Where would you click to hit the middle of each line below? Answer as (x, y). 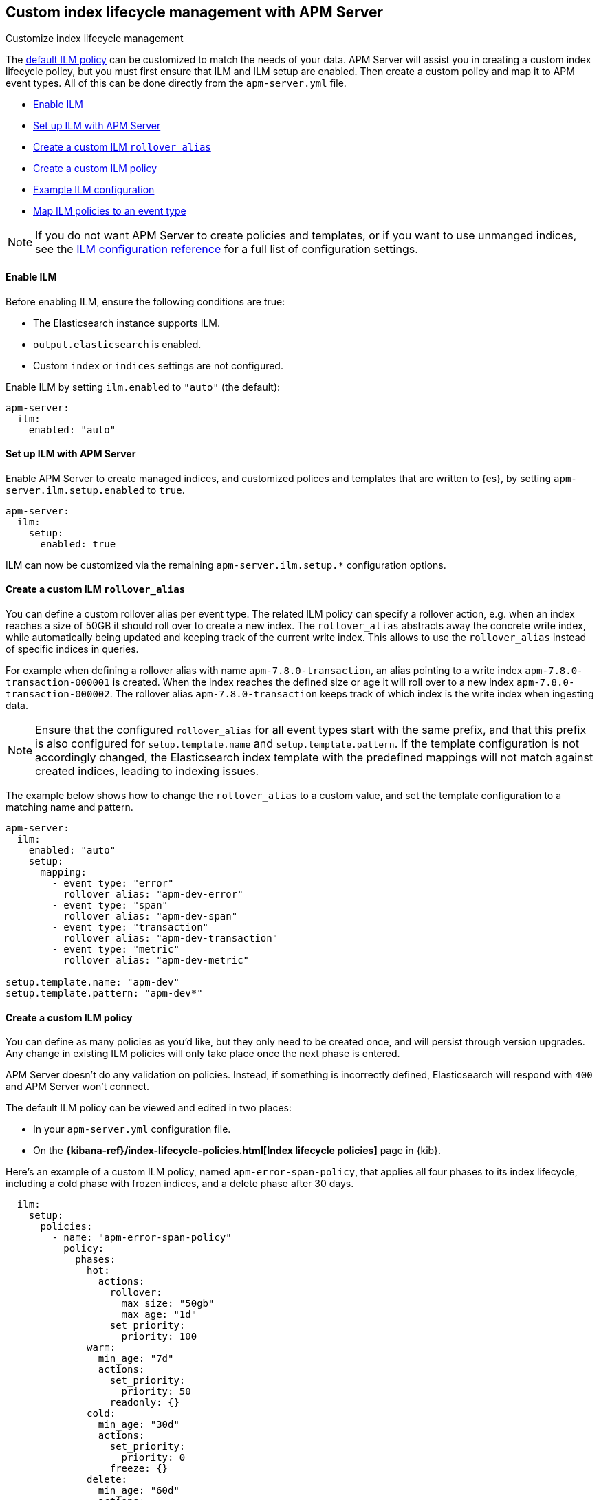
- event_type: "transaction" (130, 927)
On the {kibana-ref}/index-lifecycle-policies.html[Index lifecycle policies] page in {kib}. (237, 1151)
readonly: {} (144, 1403)
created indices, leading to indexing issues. (147, 771)
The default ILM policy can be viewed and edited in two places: (149, 1108)
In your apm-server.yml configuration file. (132, 1129)
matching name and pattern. (69, 807)
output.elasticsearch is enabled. (117, 344)
